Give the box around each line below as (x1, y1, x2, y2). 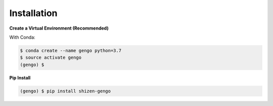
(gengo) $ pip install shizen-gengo (20, 88, 111, 94)
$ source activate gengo (20, 55, 82, 60)
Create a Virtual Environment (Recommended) (9, 25, 109, 31)
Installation (9, 8, 58, 19)
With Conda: (9, 34, 35, 40)
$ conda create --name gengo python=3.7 (20, 48, 121, 53)
